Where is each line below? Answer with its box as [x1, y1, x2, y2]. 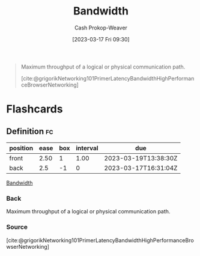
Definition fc [6, 126, 53, 136]
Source [6, 223, 28, 231]
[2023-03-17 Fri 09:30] [71, 35, 130, 43]
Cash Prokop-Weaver [74, 24, 128, 31]
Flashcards [6, 102, 63, 116]
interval [76, 144, 98, 152]
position [9, 144, 34, 152]
